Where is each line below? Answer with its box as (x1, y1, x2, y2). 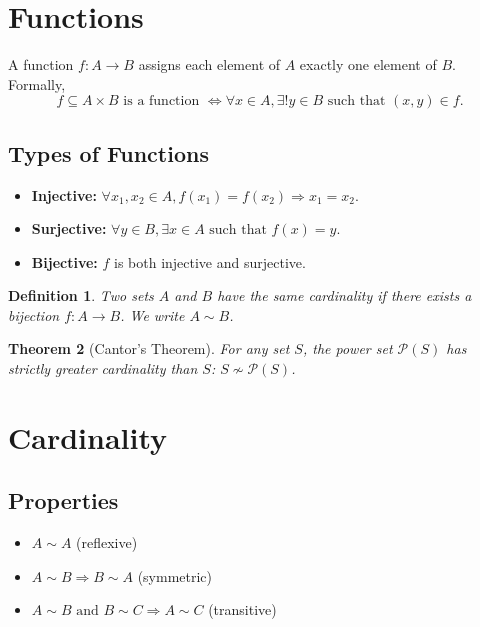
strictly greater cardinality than (8, 358, 198, 379)
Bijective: (31, 251, 98, 272)
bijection (8, 304, 60, 325)
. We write (120, 304, 185, 325)
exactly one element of (299, 54, 437, 75)
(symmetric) (137, 565, 213, 586)
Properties (8, 485, 119, 516)
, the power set (302, 338, 393, 359)
